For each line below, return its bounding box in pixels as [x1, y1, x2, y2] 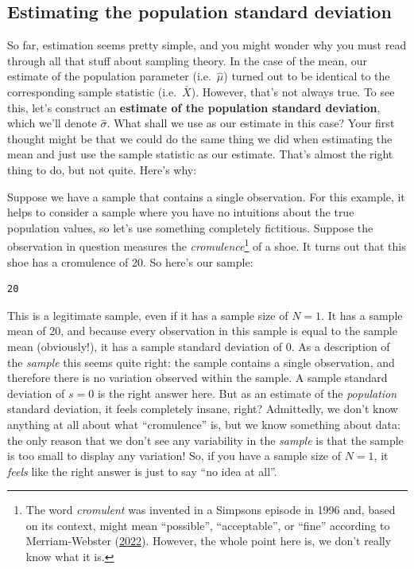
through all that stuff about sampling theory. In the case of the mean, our [7, 52, 368, 68]
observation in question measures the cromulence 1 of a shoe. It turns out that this [7, 236, 406, 254]
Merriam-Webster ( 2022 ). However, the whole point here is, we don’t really [25, 532, 392, 549]
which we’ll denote [7, 115, 97, 131]
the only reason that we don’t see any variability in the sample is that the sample [7, 431, 404, 448]
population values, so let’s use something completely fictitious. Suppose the [7, 219, 373, 236]
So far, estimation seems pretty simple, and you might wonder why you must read [7, 37, 407, 53]
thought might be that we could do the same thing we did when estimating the [7, 130, 393, 146]
